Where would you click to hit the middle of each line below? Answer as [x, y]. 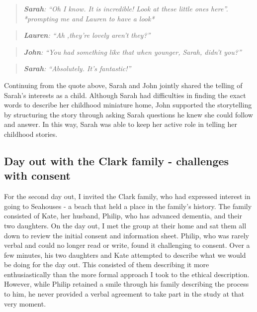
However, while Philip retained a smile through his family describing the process [127, 284]
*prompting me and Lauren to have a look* [89, 18]
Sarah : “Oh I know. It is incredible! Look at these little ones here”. [126, 8]
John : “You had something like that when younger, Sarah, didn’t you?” [132, 52]
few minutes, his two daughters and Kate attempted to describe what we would [125, 255]
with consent [37, 175]
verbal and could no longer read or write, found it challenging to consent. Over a [127, 245]
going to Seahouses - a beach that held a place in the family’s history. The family [128, 206]
